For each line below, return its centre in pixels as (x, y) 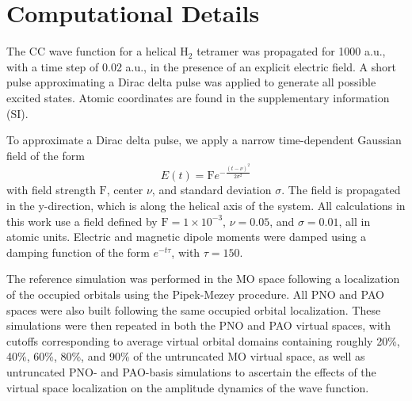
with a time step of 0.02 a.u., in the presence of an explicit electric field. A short (201, 66)
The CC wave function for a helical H (97, 51)
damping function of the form (78, 252)
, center (125, 190)
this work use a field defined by (82, 221)
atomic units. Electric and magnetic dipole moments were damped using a (186, 237)
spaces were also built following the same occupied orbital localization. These (194, 309)
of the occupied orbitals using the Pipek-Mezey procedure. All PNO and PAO (195, 294)
